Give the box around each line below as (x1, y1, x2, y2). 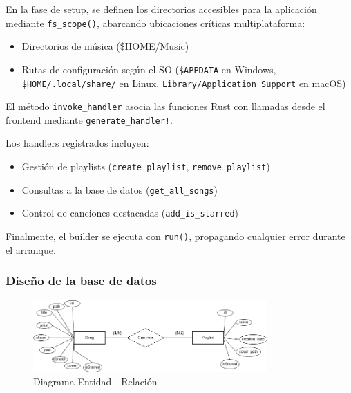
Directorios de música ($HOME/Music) (21, 39, 189, 53)
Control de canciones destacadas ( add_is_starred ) (21, 205, 239, 220)
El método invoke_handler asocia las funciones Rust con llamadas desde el (6, 99, 325, 113)
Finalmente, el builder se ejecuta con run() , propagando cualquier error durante (6, 229, 345, 244)
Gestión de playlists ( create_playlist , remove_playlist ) (21, 159, 270, 174)
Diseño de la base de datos (6, 272, 157, 289)
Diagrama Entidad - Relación (33, 374, 158, 389)
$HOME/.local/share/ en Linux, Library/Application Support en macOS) (21, 75, 346, 90)
